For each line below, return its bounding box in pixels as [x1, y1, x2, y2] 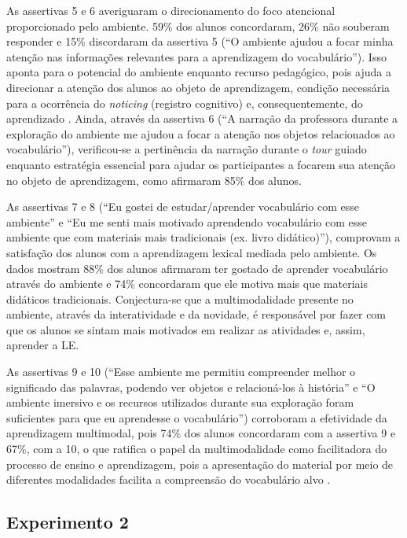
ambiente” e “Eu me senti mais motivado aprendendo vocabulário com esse [6, 213, 368, 230]
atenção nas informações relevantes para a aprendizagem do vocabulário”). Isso [6, 48, 387, 64]
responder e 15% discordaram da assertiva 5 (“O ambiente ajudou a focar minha [6, 33, 394, 50]
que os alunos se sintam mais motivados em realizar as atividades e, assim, [6, 321, 365, 337]
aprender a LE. [6, 337, 79, 353]
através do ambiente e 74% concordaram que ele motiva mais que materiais [6, 275, 368, 292]
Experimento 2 [6, 510, 129, 534]
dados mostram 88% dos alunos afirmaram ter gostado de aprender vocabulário [6, 260, 388, 276]
